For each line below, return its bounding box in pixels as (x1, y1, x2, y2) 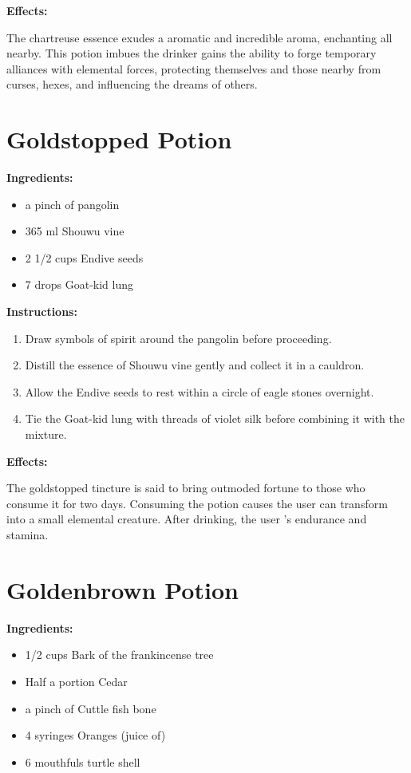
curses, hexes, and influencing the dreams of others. (6, 76, 258, 93)
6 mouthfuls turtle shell (25, 753, 140, 770)
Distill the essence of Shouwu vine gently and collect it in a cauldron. (25, 357, 365, 373)
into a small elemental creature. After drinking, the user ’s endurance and (6, 511, 367, 527)
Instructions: (6, 303, 77, 320)
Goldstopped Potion (6, 123, 232, 156)
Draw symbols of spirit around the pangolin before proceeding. (25, 329, 332, 346)
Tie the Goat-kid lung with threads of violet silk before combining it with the (25, 410, 405, 427)
